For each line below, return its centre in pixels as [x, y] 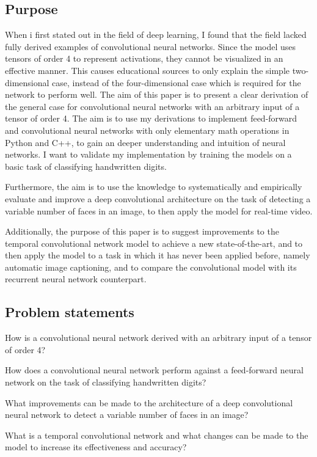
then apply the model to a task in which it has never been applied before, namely [158, 255]
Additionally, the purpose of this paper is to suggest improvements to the [142, 231]
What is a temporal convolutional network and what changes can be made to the [157, 435]
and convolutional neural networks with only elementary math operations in [147, 130]
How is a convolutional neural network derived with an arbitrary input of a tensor [158, 338]
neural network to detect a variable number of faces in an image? [127, 415]
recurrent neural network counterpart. [76, 279]
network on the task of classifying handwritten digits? [106, 382]
